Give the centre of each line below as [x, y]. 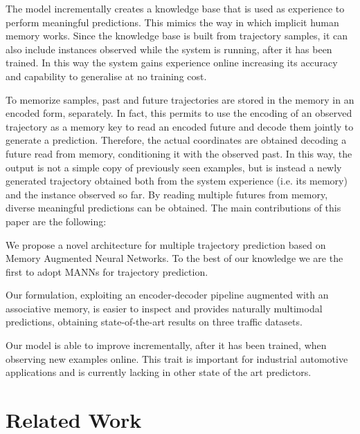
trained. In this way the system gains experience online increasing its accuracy [172, 63]
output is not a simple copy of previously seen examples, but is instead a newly [174, 167]
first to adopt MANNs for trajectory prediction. [107, 271]
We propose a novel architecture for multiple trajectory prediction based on [166, 244]
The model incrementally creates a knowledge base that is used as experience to [175, 8]
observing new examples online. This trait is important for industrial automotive [177, 358]
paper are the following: [56, 221]
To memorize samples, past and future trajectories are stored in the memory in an [180, 99]
